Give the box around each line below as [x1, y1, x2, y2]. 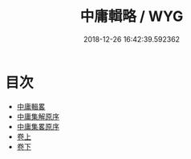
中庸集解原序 [16, 112, 59, 121]
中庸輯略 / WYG [79, 7, 184, 26]
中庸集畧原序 [16, 121, 59, 131]
